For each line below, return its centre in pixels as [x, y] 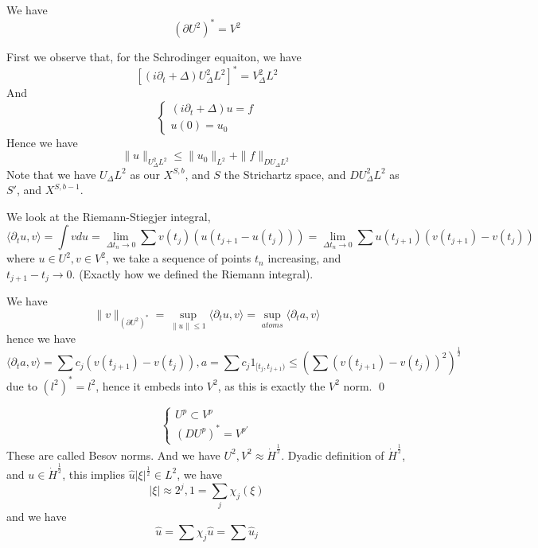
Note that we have [51, 174]
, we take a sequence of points [178, 258]
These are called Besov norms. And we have [113, 455]
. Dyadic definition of [333, 455]
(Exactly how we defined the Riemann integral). [196, 273]
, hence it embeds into [150, 385]
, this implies [94, 474]
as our [145, 174]
